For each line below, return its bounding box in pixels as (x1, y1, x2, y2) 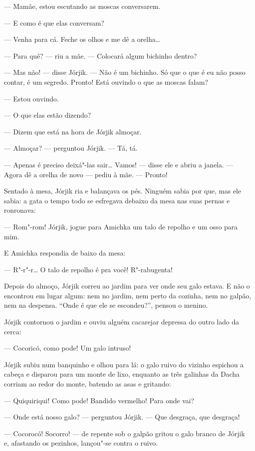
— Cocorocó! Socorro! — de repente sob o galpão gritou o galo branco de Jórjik (4, 428, 245, 438)
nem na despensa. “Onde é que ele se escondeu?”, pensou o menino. (4, 300, 208, 310)
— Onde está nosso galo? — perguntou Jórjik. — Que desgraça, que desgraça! (4, 412, 240, 422)
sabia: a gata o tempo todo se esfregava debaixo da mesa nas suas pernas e (4, 195, 230, 205)
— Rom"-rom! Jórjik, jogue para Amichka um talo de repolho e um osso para (4, 221, 238, 231)
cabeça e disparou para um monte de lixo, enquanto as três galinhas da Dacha (4, 369, 240, 379)
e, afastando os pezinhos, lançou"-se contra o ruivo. (4, 438, 158, 448)
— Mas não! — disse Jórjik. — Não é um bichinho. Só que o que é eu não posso (4, 67, 246, 77)
